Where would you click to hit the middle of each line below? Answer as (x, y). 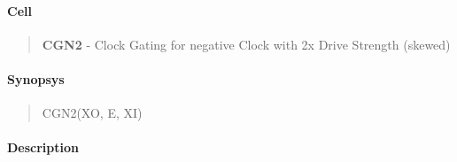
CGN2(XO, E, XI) (92, 113)
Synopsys (36, 78)
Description (43, 147)
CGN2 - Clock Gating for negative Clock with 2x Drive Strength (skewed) (246, 44)
